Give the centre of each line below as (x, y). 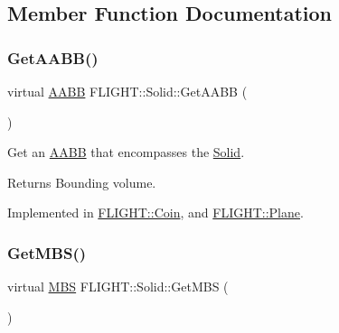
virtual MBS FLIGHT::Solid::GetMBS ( (118, 287)
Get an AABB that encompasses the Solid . (126, 152)
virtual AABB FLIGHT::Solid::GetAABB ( (127, 91)
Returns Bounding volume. (82, 182)
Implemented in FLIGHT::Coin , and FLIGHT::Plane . (155, 213)
